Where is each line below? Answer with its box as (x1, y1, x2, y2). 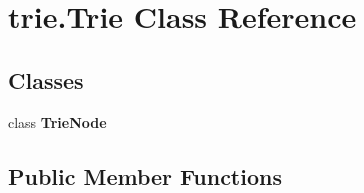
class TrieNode (8, 111, 107, 132)
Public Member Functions (8, 160, 282, 191)
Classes (8, 64, 84, 95)
